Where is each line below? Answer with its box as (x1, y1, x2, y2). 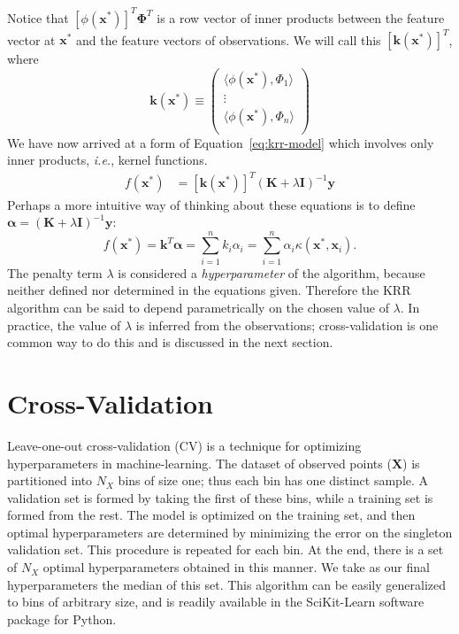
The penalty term (7, 263, 103, 282)
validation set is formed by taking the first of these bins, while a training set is (7, 488, 433, 506)
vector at (7, 30, 56, 48)
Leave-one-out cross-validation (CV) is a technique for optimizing (7, 436, 362, 454)
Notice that (7, 8, 69, 27)
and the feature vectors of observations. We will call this (75, 30, 381, 48)
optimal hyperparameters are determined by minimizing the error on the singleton (7, 522, 453, 541)
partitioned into (7, 471, 93, 490)
